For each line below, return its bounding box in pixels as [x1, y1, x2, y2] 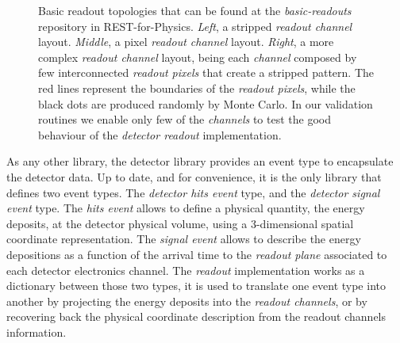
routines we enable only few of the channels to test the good [38, 111, 331, 128]
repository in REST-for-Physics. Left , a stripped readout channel [38, 17, 352, 34]
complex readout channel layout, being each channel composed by [38, 48, 357, 65]
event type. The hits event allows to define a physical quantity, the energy [6, 200, 365, 216]
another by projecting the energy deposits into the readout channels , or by [6, 292, 367, 309]
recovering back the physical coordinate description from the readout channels [6, 308, 387, 325]
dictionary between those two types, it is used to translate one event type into [6, 277, 386, 294]
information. [6, 323, 67, 340]
